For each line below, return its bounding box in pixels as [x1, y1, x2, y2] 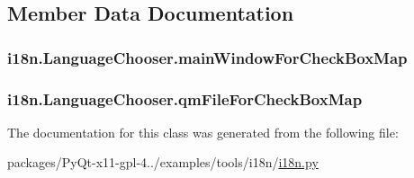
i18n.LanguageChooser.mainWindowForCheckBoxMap [7, 46, 408, 68]
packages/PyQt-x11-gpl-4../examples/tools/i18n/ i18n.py [7, 153, 319, 172]
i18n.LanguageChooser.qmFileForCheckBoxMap [7, 87, 363, 110]
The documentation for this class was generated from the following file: [7, 122, 399, 141]
